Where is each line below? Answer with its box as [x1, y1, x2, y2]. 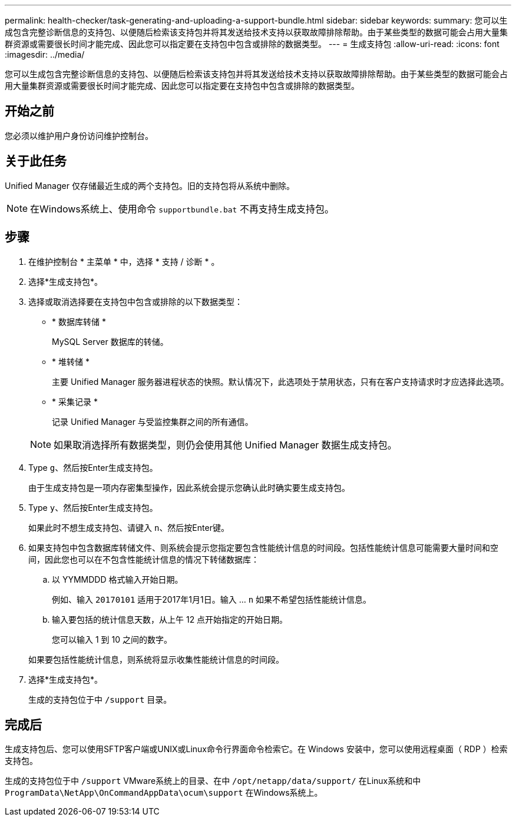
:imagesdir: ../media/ [5, 49, 85, 59]
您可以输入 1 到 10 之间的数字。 [52, 634, 172, 644]
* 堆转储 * [52, 356, 90, 367]
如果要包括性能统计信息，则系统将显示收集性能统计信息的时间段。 [28, 654, 284, 664]
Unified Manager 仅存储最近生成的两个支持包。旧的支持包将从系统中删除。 [5, 180, 295, 191]
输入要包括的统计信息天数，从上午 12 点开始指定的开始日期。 [52, 614, 288, 624]
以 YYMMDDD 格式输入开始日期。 [52, 574, 183, 584]
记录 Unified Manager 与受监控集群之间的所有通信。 [52, 416, 253, 427]
